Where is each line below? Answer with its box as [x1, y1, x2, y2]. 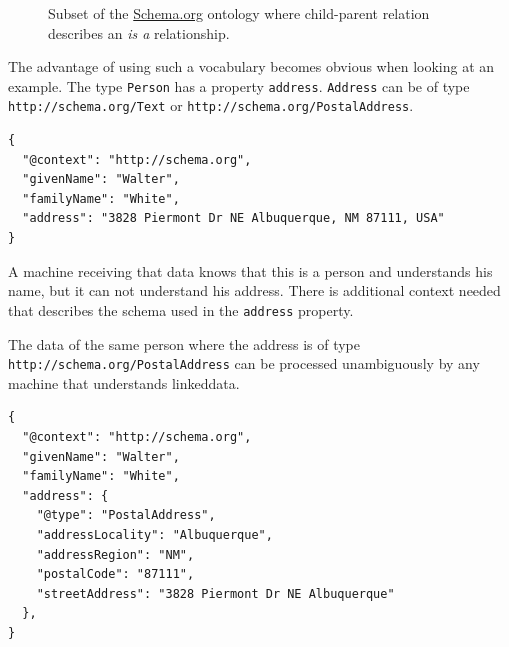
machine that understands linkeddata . [8, 372, 240, 393]
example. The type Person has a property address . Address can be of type [8, 75, 470, 96]
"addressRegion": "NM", [36, 547, 195, 562]
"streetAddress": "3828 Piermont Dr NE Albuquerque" [36, 586, 395, 601]
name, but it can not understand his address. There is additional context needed [8, 280, 501, 301]
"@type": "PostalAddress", [36, 508, 216, 523]
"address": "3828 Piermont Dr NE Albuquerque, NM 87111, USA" [22, 211, 445, 226]
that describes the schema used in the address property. [8, 299, 354, 320]
